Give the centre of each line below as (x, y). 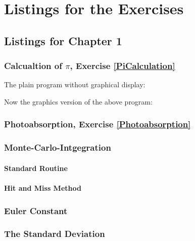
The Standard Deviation (55, 234)
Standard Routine (36, 168)
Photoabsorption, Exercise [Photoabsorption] (97, 124)
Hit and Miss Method (43, 188)
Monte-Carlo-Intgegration (58, 147)
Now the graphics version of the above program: (78, 101)
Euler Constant (36, 210)
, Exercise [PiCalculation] (123, 66)
